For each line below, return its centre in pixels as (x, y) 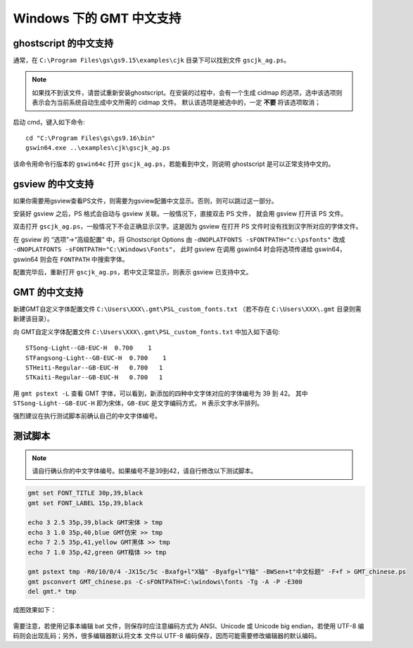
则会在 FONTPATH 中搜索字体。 (84, 259)
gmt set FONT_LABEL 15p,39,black (85, 503)
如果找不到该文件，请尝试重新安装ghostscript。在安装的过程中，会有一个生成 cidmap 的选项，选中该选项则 (187, 92)
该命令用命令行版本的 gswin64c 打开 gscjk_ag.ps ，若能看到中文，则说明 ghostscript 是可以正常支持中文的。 (174, 164)
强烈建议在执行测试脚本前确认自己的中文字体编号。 (87, 416)
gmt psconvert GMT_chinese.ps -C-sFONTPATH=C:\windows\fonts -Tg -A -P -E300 (165, 582)
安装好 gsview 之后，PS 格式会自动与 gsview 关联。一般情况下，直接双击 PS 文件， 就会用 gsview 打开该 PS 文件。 (180, 214)
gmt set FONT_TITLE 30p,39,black (85, 493)
